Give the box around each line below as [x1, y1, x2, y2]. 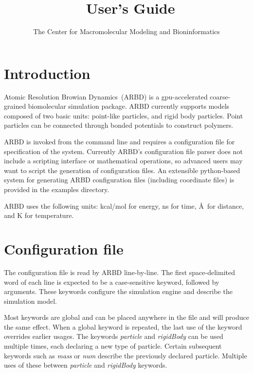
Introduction [4, 63, 90, 83]
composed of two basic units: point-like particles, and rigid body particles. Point [4, 110, 243, 120]
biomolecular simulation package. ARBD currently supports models [28, 101, 230, 111]
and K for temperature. [4, 210, 74, 220]
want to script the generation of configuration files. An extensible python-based [4, 165, 240, 175]
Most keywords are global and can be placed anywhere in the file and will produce [4, 312, 249, 322]
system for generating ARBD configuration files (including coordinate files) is [4, 175, 235, 185]
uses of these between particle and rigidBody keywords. [4, 360, 167, 370]
